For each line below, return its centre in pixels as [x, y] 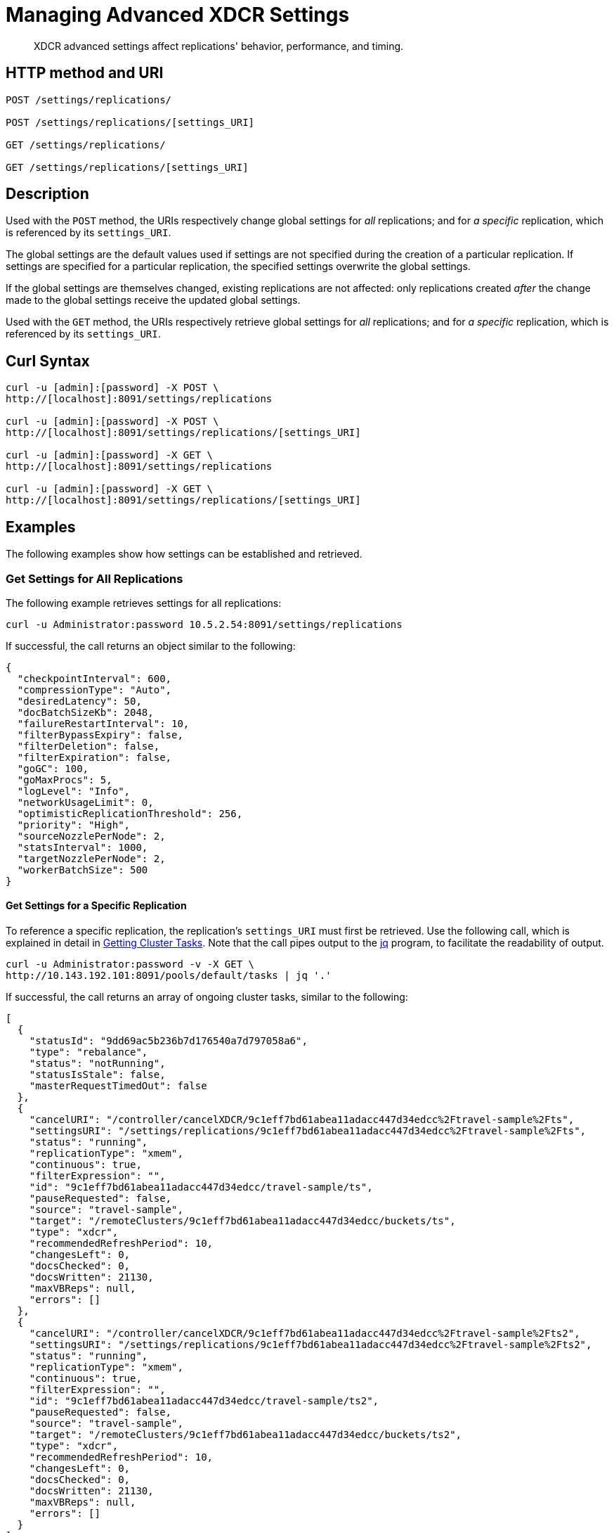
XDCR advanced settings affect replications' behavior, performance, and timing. [219, 46]
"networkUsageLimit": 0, [85, 802]
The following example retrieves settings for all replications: [144, 603]
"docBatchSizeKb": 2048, [85, 712]
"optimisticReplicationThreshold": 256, [130, 813]
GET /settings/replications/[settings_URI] [127, 167]
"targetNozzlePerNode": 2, [91, 858]
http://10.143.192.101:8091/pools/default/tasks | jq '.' [169, 976]
